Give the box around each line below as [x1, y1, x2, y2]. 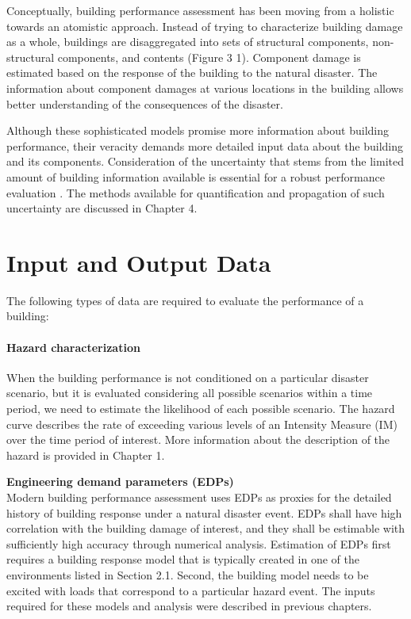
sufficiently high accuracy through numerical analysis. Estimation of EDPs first [6, 535, 391, 552]
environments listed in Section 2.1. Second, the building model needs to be [6, 566, 369, 583]
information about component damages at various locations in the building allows [6, 79, 404, 96]
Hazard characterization [6, 338, 140, 355]
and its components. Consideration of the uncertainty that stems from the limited [6, 153, 405, 170]
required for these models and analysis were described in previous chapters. [6, 598, 372, 614]
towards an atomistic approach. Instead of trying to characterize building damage [6, 17, 403, 34]
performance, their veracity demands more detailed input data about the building [6, 137, 404, 154]
